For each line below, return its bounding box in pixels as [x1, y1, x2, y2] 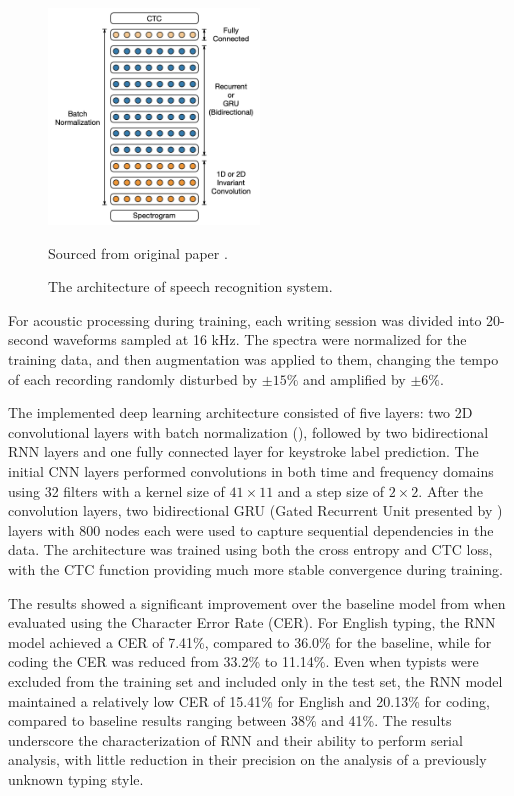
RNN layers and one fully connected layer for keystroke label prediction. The [8, 441, 479, 462]
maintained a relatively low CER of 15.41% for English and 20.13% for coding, [8, 690, 490, 711]
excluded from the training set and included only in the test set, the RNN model [8, 670, 503, 691]
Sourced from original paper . [48, 242, 228, 263]
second [8, 329, 49, 350]
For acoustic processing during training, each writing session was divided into [8, 309, 482, 330]
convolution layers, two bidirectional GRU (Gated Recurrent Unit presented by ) [8, 500, 503, 521]
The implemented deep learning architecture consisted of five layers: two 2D [8, 402, 473, 423]
